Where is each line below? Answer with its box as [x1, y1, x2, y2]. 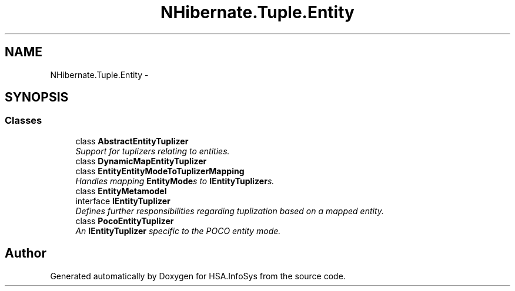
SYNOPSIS [5, 90, 69, 105]
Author [5, 246, 46, 261]
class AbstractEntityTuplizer [75, 136, 189, 146]
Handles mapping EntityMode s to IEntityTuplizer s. [75, 175, 275, 186]
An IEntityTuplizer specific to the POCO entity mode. [75, 225, 281, 236]
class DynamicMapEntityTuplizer [75, 155, 207, 166]
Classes [5, 114, 42, 127]
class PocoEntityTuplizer [75, 215, 174, 226]
